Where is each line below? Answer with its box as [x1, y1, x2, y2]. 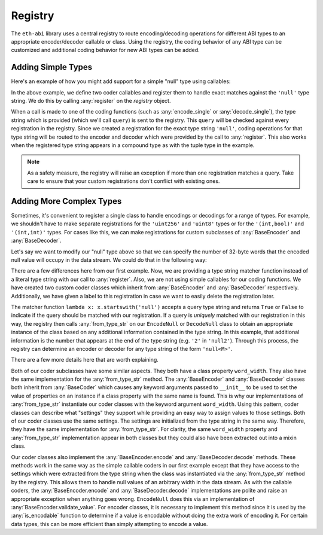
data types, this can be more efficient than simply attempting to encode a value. [11, 520, 208, 527]
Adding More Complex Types [11, 196, 122, 206]
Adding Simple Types [11, 62, 93, 72]
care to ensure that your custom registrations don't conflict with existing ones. [27, 178, 220, 185]
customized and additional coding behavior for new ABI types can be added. [11, 47, 200, 54]
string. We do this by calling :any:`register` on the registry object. [11, 97, 171, 105]
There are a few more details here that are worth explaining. [11, 356, 159, 363]
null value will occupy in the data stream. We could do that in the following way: [11, 256, 208, 263]
